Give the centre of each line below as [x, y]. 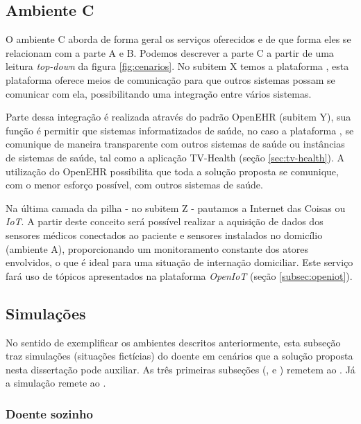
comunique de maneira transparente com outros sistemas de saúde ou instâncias [175, 144]
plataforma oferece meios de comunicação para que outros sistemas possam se [170, 79]
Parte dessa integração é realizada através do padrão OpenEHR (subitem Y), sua [178, 117]
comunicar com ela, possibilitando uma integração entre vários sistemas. [159, 93]
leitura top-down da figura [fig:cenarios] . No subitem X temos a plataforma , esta [177, 66]
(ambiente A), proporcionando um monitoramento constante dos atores [157, 248]
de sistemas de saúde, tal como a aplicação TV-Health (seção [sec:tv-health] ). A [175, 157]
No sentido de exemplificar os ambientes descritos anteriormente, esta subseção [173, 342]
